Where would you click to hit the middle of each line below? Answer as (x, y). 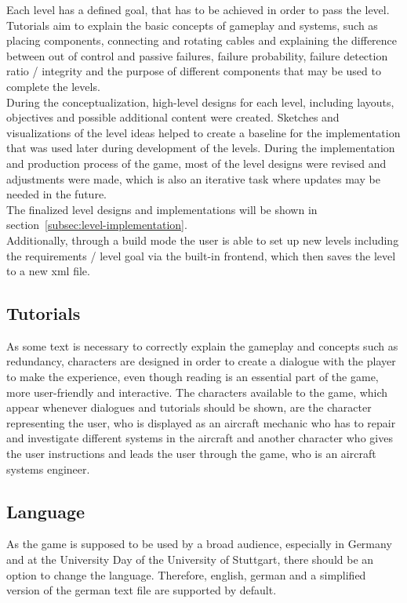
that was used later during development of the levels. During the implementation (201, 148)
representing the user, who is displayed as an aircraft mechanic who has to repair (201, 422)
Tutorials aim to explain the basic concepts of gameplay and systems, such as (192, 25)
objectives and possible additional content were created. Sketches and (173, 117)
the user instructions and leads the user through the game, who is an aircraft (191, 454)
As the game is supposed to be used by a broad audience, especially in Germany (199, 544)
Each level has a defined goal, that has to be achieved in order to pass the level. (198, 9)
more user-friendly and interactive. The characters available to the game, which (197, 392)
